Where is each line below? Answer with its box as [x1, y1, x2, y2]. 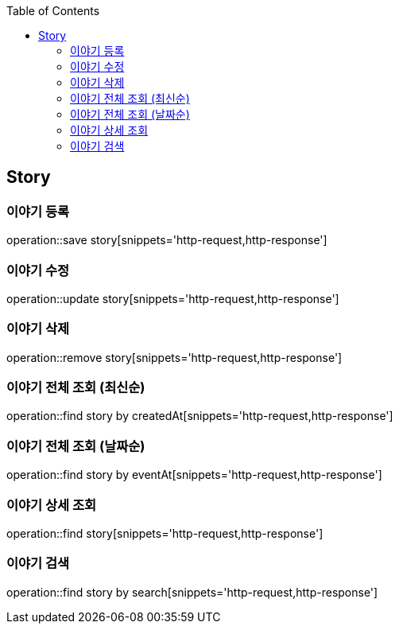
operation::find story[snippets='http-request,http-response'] [6, 526, 323, 540]
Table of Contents [6, 4, 100, 17]
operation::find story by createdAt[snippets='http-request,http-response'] [6, 409, 393, 423]
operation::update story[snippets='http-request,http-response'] [6, 291, 339, 305]
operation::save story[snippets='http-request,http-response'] [6, 233, 327, 247]
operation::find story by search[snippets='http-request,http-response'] [6, 585, 378, 599]
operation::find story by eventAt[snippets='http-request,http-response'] [6, 468, 382, 482]
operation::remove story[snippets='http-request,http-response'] [6, 350, 343, 364]
